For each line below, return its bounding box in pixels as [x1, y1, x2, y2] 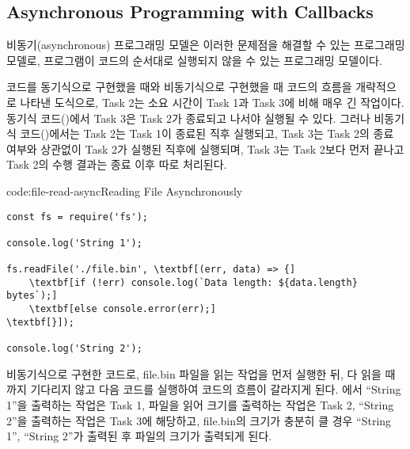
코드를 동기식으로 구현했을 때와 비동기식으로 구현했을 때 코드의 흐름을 [6, 78, 352, 95]
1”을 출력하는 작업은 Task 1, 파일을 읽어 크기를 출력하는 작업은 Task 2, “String [6, 396, 394, 413]
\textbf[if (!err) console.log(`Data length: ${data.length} [28, 276, 358, 288]
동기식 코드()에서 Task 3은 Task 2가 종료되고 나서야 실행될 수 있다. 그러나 [6, 109, 370, 126]
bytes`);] [6, 290, 58, 302]
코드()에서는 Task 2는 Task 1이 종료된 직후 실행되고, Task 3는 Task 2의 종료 [20, 125, 394, 142]
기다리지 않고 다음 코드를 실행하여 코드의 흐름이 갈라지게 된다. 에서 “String [30, 381, 401, 398]
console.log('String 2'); [6, 343, 142, 355]
